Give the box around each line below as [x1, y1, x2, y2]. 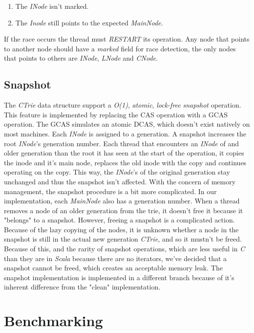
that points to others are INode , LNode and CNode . [4, 53, 158, 63]
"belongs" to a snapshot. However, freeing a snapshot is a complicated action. [4, 215, 235, 225]
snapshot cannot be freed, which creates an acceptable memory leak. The [4, 263, 223, 273]
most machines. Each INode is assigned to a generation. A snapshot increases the [4, 128, 247, 138]
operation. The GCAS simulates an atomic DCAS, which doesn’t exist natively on [4, 119, 250, 129]
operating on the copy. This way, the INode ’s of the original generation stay [4, 167, 230, 177]
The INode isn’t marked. [15, 1, 89, 11]
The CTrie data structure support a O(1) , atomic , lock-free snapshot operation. [4, 100, 241, 110]
